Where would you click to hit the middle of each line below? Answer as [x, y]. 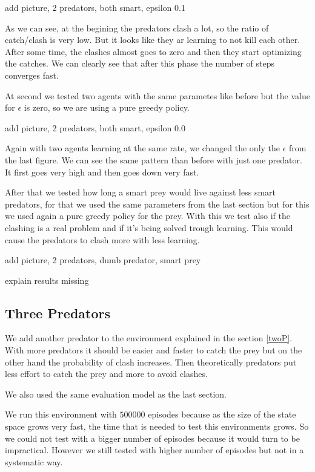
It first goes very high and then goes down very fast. [102, 172]
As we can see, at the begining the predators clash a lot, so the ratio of [137, 28]
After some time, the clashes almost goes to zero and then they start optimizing [153, 51]
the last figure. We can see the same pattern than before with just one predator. [154, 159]
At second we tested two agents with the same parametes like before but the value [157, 95]
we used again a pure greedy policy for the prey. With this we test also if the [148, 216]
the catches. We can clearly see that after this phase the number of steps [140, 63]
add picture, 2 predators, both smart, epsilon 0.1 [95, 7]
